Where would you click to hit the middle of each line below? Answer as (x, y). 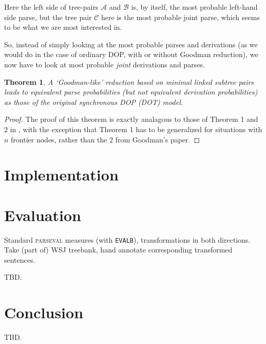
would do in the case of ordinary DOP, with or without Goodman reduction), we (131, 54)
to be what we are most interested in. (63, 27)
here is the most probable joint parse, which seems (180, 17)
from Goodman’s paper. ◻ (158, 139)
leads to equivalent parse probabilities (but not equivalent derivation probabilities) (131, 92)
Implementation (61, 175)
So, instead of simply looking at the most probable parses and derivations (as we (131, 44)
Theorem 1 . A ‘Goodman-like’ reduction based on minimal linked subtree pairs (129, 82)
